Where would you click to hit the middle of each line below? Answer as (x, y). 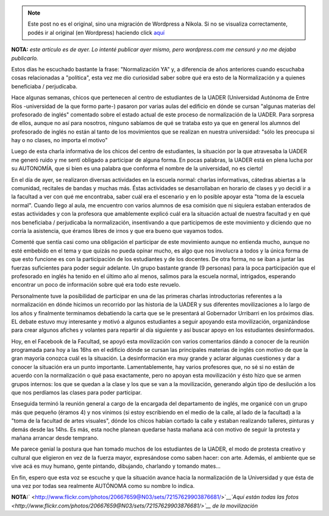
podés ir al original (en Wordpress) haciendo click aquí (96, 32)
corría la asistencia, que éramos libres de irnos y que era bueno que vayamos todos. (117, 231)
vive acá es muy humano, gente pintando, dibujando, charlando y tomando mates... (116, 466)
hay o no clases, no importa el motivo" (59, 140)
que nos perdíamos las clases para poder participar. (77, 393)
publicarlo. (25, 58)
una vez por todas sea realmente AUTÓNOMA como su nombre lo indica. (103, 486)
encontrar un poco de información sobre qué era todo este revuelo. (96, 285)
